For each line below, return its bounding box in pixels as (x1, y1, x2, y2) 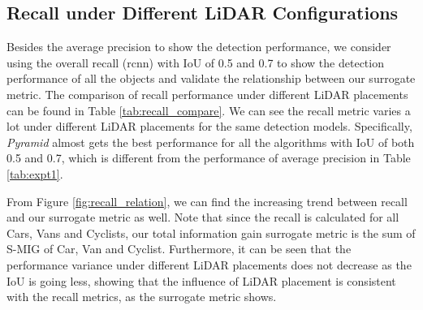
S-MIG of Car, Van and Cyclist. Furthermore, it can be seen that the (6, 240, 352, 257)
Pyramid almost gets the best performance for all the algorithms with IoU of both (6, 133, 415, 150)
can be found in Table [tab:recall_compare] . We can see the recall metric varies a (6, 101, 411, 118)
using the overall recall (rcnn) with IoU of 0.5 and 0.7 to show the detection (6, 54, 384, 71)
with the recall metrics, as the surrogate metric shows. (6, 288, 277, 305)
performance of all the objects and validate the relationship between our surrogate (6, 70, 416, 87)
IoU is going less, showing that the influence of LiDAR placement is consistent (6, 272, 396, 289)
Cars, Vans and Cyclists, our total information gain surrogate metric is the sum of (6, 224, 416, 241)
